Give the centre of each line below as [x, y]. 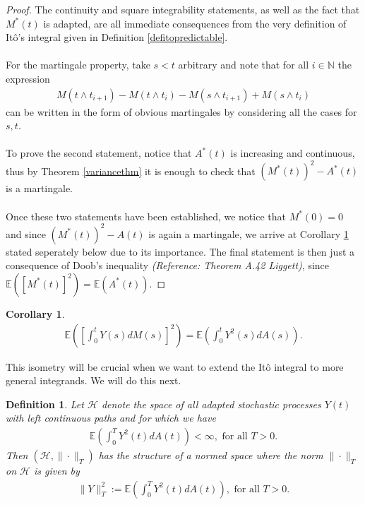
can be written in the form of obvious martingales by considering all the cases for [181, 111]
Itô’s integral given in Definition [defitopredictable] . [117, 37]
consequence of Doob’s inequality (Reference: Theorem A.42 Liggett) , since [168, 265]
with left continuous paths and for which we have [111, 418]
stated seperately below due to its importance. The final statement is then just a [180, 251]
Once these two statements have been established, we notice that [146, 216]
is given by [56, 470]
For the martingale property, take [78, 65]
